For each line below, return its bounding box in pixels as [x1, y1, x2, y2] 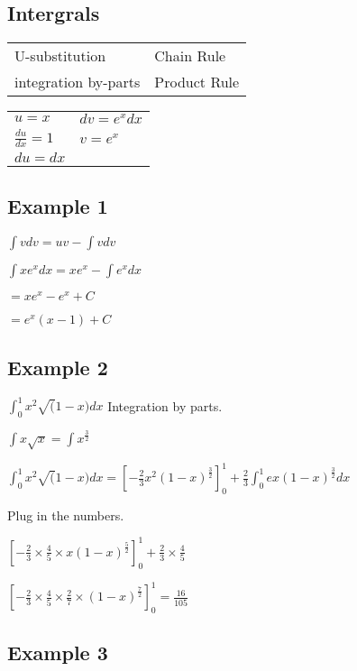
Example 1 [7, 192, 108, 220]
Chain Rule [154, 45, 226, 67]
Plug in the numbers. [7, 505, 124, 524]
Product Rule [154, 71, 240, 93]
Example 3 [7, 639, 108, 666]
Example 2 [7, 353, 108, 381]
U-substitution [14, 45, 106, 67]
